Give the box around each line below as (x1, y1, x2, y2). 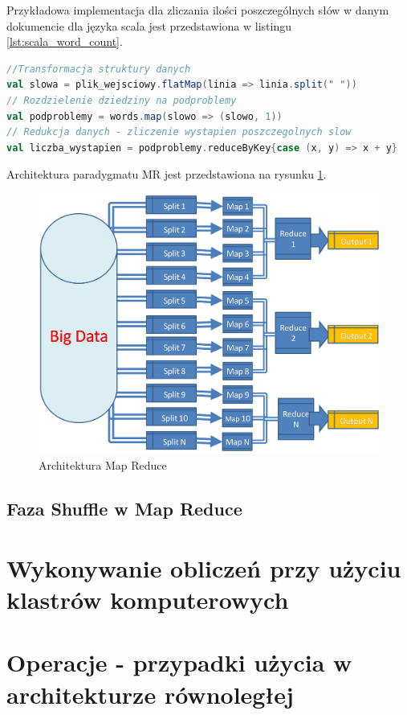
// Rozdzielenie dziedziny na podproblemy (6, 94, 237, 106)
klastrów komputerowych (6, 582, 289, 615)
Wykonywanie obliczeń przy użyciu (6, 551, 401, 584)
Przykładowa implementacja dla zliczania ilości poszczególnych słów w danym (6, 2, 389, 18)
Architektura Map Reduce (39, 457, 167, 474)
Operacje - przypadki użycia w (6, 646, 352, 679)
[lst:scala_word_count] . (6, 33, 123, 50)
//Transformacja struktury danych (6, 63, 191, 75)
